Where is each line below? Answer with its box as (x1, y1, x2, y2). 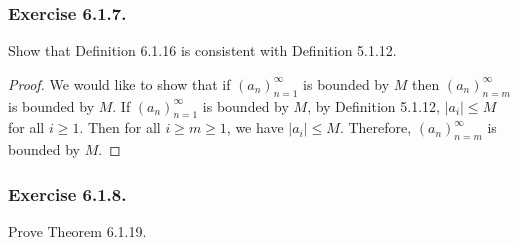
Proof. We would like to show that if (8, 73, 231, 94)
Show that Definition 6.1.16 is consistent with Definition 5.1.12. (8, 40, 397, 61)
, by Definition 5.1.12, (307, 95, 440, 116)
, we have (226, 117, 284, 138)
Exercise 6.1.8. (8, 181, 127, 206)
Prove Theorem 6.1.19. (8, 221, 147, 242)
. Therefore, (339, 117, 412, 138)
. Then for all (79, 117, 161, 138)
